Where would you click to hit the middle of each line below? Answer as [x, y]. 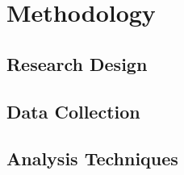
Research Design [77, 63]
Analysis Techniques [92, 158]
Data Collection [73, 111]
